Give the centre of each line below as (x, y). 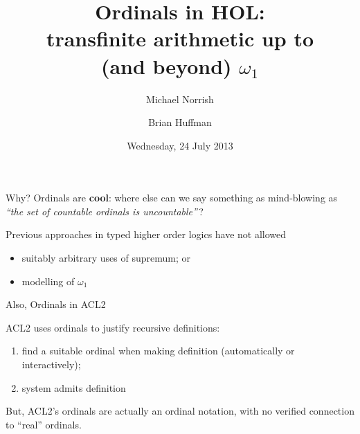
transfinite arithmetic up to (180, 38)
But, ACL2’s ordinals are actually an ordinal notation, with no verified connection (180, 411)
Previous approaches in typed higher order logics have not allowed (146, 234)
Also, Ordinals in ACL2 (56, 304)
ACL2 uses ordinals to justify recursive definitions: (113, 327)
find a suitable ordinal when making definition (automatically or (158, 351)
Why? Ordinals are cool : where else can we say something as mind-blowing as (172, 198)
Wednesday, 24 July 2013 (180, 145)
